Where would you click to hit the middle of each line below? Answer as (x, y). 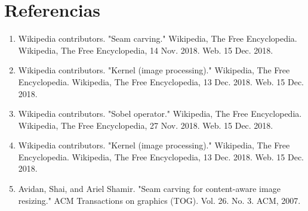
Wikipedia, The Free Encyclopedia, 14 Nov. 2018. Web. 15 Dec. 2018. (146, 50)
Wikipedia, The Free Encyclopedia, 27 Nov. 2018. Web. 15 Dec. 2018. (146, 125)
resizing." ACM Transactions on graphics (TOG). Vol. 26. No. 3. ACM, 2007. (159, 200)
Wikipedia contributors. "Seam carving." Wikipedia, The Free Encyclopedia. (158, 38)
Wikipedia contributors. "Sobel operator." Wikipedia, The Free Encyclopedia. (160, 114)
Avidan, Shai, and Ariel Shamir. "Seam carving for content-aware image (149, 189)
